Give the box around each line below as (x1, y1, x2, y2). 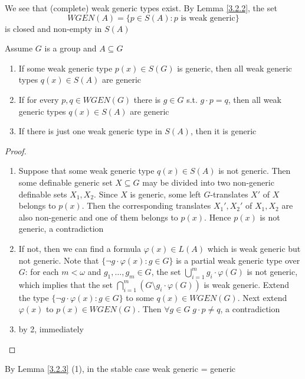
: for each (25, 265, 59, 278)
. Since (94, 187, 118, 200)
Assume (5, 42, 33, 54)
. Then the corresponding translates (81, 199, 211, 212)
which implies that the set (18, 278, 113, 290)
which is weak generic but (207, 242, 301, 254)
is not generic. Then (218, 164, 291, 177)
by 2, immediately (18, 323, 84, 335)
